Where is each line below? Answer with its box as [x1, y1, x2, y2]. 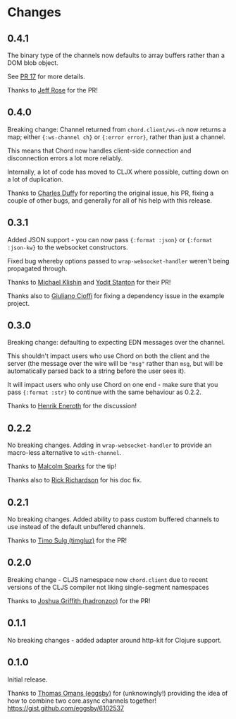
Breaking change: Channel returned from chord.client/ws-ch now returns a [7, 125, 227, 133]
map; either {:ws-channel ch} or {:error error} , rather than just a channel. [7, 132, 225, 141]
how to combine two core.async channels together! [7, 696, 157, 705]
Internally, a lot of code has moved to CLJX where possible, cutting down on [7, 167, 229, 176]
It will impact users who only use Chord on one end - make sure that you [7, 381, 218, 389]
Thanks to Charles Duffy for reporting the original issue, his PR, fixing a [7, 189, 214, 197]
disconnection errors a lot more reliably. [7, 153, 123, 162]
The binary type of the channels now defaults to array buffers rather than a [7, 51, 225, 59]
